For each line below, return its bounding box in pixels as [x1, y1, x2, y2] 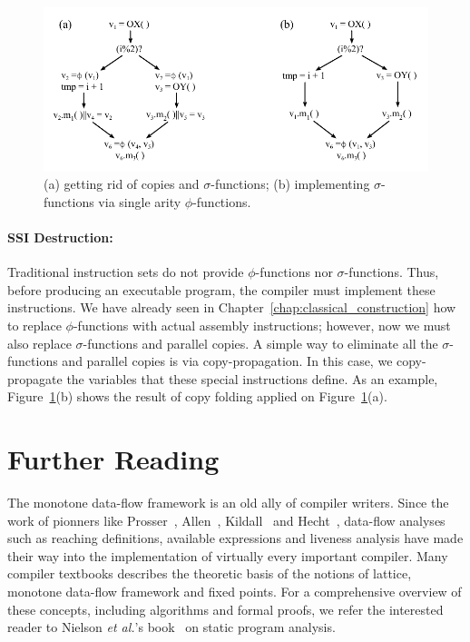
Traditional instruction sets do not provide [7, 262, 244, 281]
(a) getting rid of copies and [44, 174, 200, 193]
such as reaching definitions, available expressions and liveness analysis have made [7, 528, 464, 548]
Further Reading [7, 440, 220, 478]
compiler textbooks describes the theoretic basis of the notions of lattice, [7, 564, 412, 583]
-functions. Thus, [344, 262, 439, 281]
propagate [7, 369, 63, 388]
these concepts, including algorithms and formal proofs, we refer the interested [7, 599, 444, 618]
